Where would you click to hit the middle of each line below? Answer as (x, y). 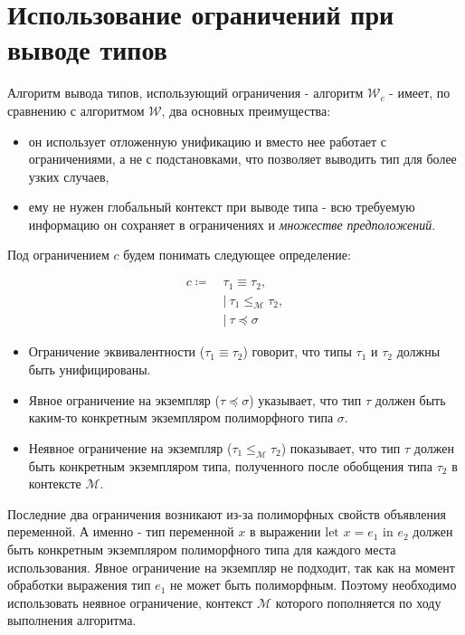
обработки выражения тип (79, 585)
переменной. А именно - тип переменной (121, 531)
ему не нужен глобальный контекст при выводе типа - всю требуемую (222, 207)
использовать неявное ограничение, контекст (130, 602)
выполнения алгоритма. (72, 620)
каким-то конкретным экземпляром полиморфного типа (181, 417)
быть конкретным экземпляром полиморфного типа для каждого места (202, 549)
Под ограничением (58, 255)
